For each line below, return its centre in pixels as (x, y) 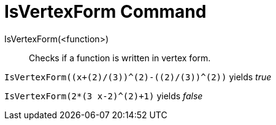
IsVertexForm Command (105, 12)
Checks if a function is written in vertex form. (120, 58)
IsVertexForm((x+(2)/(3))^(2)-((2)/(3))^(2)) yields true (138, 77)
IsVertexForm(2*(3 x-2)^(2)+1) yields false (104, 96)
